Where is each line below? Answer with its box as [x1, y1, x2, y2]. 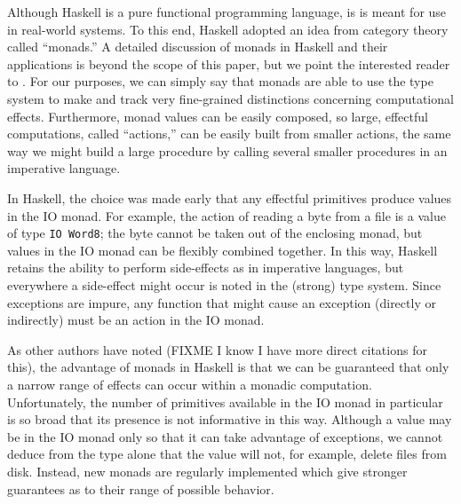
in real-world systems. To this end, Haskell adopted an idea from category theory [7, 20, 449, 38]
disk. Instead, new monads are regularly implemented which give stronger [7, 461, 408, 480]
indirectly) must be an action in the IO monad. [7, 311, 265, 329]
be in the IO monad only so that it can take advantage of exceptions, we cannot [7, 427, 443, 445]
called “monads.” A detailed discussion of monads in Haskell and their [7, 37, 388, 56]
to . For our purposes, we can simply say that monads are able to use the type [7, 72, 433, 91]
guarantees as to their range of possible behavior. [7, 479, 274, 498]
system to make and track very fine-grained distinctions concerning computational [7, 89, 454, 107]
